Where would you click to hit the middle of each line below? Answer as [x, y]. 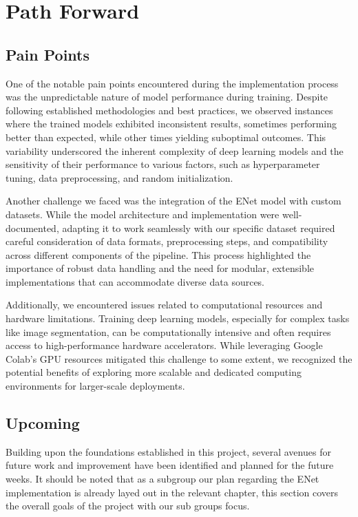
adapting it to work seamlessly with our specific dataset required [199, 228]
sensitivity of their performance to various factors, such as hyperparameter [163, 164]
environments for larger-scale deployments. [95, 386]
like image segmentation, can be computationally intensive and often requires [168, 331]
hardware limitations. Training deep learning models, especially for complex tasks [178, 318]
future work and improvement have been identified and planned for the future [170, 465]
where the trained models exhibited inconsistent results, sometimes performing [171, 124]
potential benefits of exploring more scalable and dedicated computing [154, 372]
